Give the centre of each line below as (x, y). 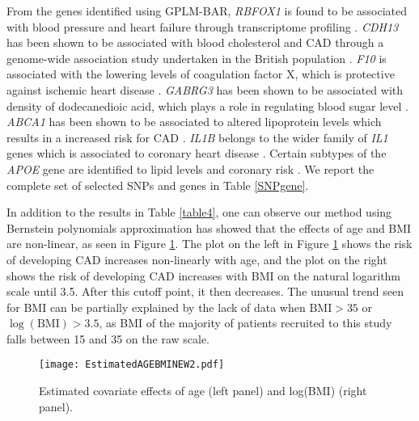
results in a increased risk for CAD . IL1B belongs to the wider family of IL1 (197, 137)
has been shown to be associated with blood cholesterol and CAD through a (195, 42)
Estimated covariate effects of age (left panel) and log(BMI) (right (203, 391)
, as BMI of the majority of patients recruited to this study (245, 323)
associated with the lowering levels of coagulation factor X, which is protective (201, 74)
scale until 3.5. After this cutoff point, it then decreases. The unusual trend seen (205, 291)
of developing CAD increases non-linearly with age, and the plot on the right (197, 259)
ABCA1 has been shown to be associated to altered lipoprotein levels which (194, 122)
